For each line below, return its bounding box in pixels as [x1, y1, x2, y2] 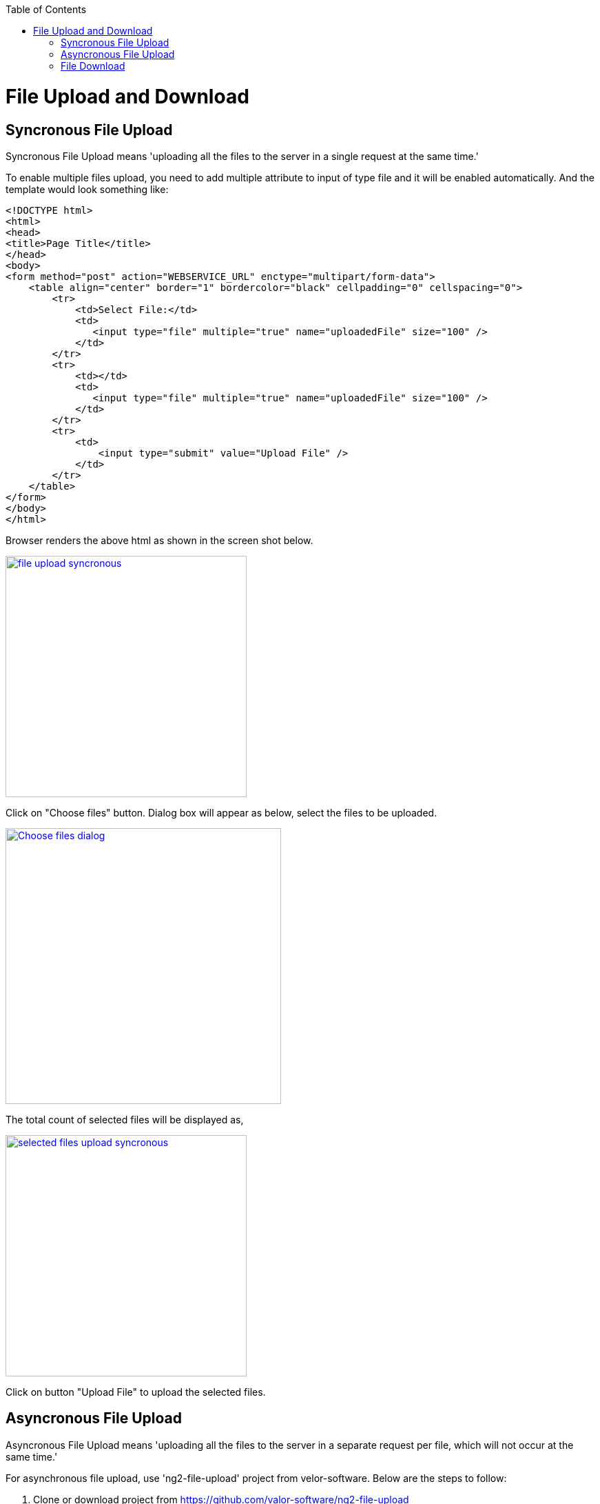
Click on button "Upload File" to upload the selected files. [6, 1385, 266, 1398]
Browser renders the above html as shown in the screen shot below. [6, 534, 313, 546]
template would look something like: [6, 183, 169, 195]
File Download [61, 60, 125, 72]
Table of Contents [6, 3, 87, 15]
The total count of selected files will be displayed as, [6, 1113, 244, 1125]
